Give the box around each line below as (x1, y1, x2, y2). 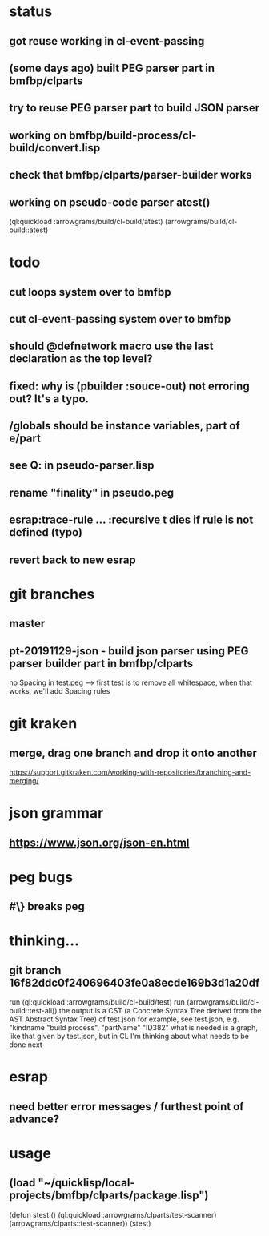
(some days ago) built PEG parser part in (9, 61, 215, 74)
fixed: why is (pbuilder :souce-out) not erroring (9, 379, 251, 393)
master (9, 617, 46, 630)
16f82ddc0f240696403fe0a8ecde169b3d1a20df (9, 976, 260, 989)
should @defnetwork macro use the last (9, 340, 214, 353)
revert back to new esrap (9, 553, 137, 566)
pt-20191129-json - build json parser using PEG (9, 644, 249, 658)
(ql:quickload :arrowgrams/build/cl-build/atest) (9, 216, 163, 226)
